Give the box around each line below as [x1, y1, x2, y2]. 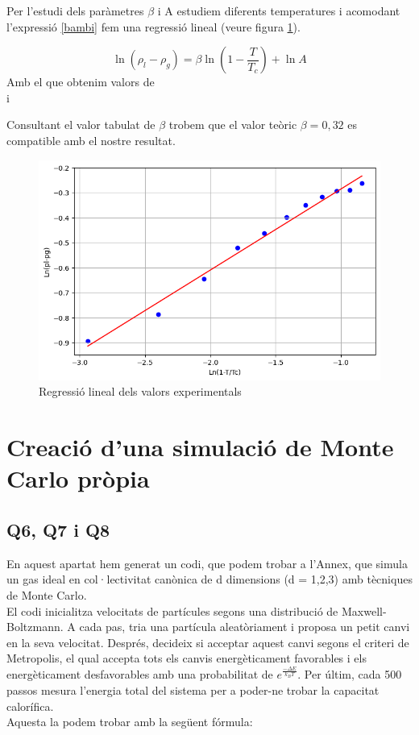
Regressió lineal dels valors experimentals [39, 383, 242, 400]
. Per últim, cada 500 [297, 666, 402, 683]
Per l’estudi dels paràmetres [6, 2, 144, 19]
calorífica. [6, 697, 54, 714]
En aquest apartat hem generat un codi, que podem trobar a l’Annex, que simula [6, 554, 408, 571]
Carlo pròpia [6, 462, 150, 495]
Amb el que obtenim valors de [6, 73, 155, 90]
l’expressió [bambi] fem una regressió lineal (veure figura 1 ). [6, 18, 301, 35]
